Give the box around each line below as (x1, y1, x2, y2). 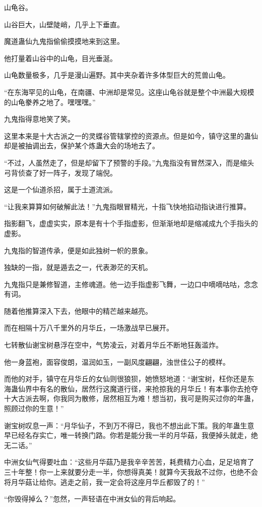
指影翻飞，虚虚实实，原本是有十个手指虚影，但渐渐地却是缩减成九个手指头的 (4, 218, 258, 229)
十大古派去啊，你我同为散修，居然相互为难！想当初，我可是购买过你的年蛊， (4, 393, 258, 404)
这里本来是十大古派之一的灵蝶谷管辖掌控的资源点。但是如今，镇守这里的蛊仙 (4, 130, 258, 141)
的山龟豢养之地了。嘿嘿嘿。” (4, 96, 96, 107)
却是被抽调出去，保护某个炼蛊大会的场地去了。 (4, 140, 159, 151)
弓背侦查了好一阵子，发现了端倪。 (4, 167, 117, 178)
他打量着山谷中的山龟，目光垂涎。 (4, 52, 117, 63)
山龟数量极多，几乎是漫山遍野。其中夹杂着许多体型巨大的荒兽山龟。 (4, 70, 230, 80)
